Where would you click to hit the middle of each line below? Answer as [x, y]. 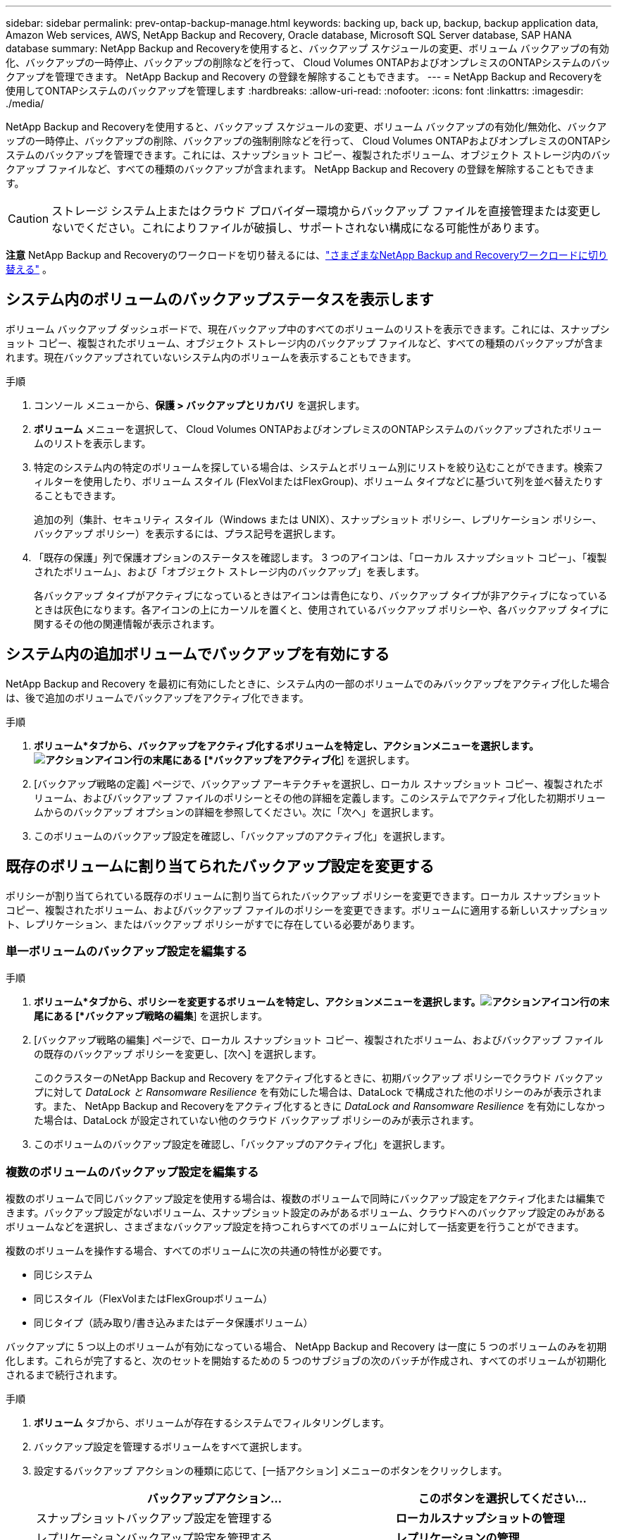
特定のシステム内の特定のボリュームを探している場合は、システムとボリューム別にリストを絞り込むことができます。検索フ [319, 467]
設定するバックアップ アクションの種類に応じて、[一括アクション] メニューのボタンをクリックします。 [271, 1471]
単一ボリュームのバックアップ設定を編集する [127, 951]
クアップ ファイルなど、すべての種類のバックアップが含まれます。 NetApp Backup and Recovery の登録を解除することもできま [300, 169]
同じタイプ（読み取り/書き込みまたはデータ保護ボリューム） [174, 1323]
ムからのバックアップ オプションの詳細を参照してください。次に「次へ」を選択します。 [237, 812]
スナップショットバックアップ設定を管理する [155, 1518]
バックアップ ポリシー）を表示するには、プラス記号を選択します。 [188, 533]
